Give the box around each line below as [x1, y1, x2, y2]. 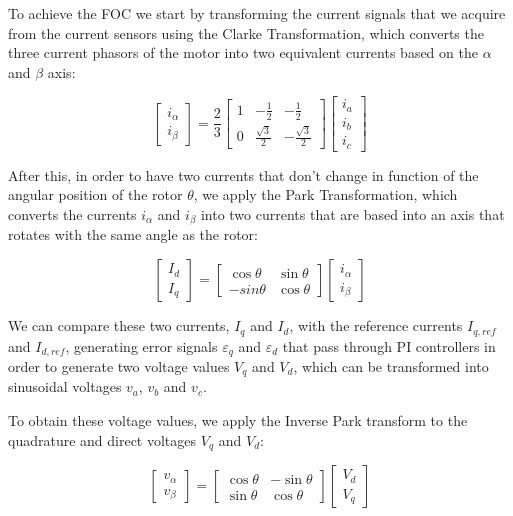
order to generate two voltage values [8, 355, 230, 376]
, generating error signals [65, 335, 218, 356]
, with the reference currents [289, 315, 463, 336]
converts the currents [8, 204, 137, 225]
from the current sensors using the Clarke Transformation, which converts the [8, 22, 484, 43]
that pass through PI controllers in [282, 335, 496, 356]
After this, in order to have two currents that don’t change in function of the [8, 164, 479, 185]
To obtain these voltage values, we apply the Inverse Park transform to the [8, 410, 468, 431]
